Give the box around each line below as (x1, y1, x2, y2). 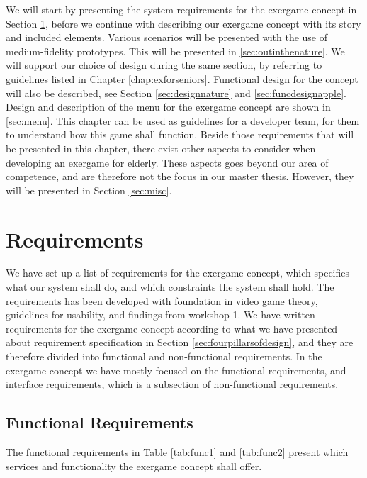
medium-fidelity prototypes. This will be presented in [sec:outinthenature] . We (6, 43, 345, 58)
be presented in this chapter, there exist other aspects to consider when (6, 140, 316, 155)
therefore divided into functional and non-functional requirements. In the (6, 349, 322, 363)
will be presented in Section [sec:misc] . (6, 182, 172, 197)
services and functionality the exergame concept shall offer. (6, 458, 262, 473)
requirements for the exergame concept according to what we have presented (6, 321, 338, 335)
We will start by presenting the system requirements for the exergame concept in (6, 2, 357, 16)
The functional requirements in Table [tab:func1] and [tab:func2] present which (6, 444, 349, 459)
